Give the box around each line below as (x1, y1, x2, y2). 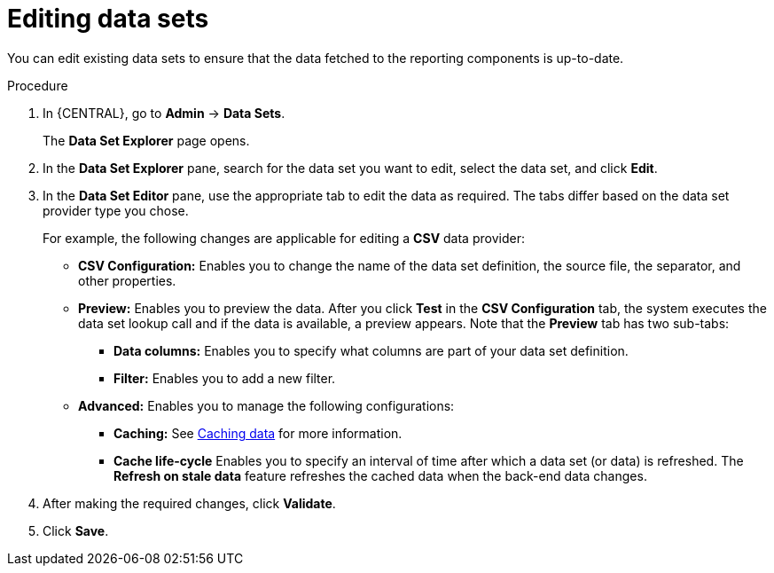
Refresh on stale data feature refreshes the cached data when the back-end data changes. (113, 467, 647, 483)
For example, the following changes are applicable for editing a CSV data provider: (43, 230, 525, 246)
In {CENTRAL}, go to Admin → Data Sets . (43, 105, 285, 121)
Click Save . (43, 522, 109, 538)
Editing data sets (7, 4, 209, 34)
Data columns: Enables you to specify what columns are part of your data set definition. (113, 342, 629, 358)
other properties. (78, 272, 176, 288)
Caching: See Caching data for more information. (113, 425, 403, 441)
